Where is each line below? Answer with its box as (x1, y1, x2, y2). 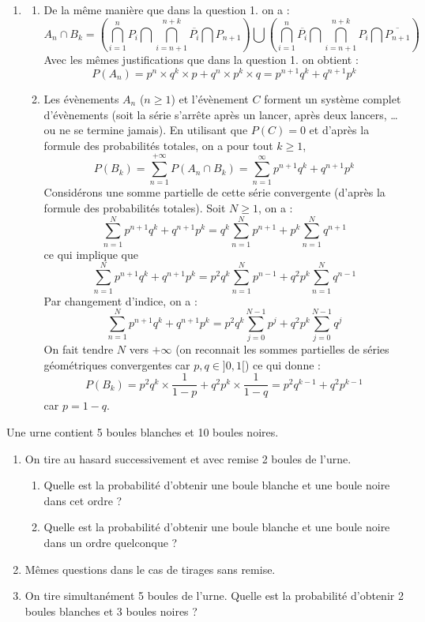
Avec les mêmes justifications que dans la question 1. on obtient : (43, 51, 359, 68)
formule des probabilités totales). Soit (43, 200, 226, 216)
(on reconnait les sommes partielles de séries (175, 341, 389, 358)
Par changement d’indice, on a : (43, 292, 197, 309)
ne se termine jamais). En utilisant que (59, 122, 248, 138)
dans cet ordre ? (43, 492, 122, 508)
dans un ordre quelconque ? (43, 534, 178, 551)
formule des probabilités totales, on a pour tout (43, 137, 273, 153)
